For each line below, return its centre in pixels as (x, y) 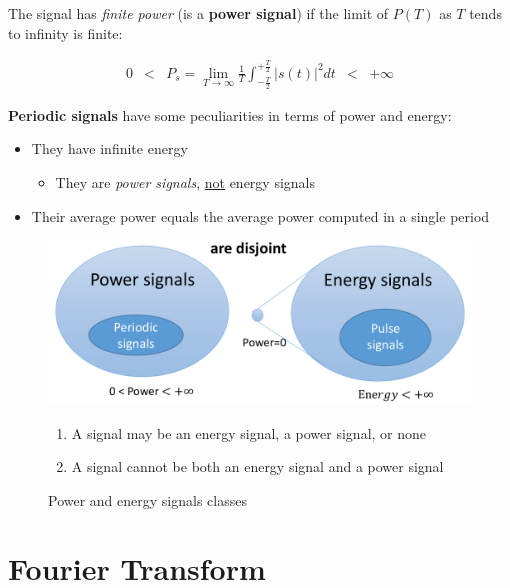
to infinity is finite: (65, 32)
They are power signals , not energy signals (185, 181)
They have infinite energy (109, 148)
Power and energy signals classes (147, 499)
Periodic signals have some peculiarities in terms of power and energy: (230, 114)
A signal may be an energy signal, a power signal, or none (249, 432)
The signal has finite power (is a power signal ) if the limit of (198, 13)
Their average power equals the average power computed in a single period (260, 215)
